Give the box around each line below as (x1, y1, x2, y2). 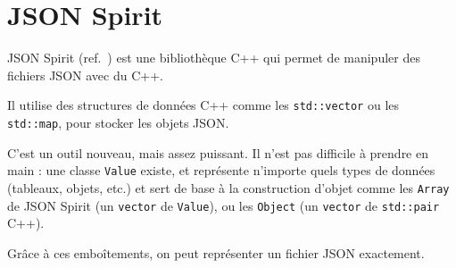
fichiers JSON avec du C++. (7, 65, 163, 84)
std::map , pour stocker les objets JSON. (7, 113, 229, 131)
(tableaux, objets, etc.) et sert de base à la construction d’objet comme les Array (7, 178, 450, 197)
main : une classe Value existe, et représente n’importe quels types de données (7, 161, 435, 180)
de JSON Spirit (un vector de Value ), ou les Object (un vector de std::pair (7, 196, 440, 214)
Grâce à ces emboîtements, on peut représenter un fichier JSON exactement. (7, 243, 425, 262)
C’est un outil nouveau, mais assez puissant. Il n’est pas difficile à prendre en (7, 143, 428, 162)
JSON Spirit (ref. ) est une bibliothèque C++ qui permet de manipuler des (7, 48, 420, 67)
